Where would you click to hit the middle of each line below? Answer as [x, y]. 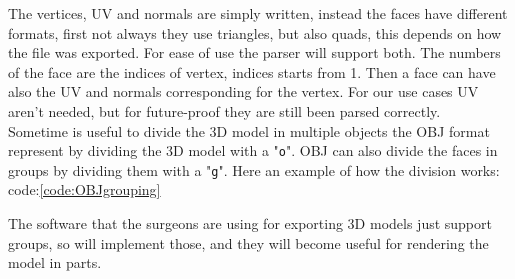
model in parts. [55, 262]
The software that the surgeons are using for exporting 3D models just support [250, 223]
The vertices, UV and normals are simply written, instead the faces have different [258, 13]
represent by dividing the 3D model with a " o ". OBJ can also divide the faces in [253, 150]
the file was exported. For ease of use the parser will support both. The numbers [254, 52]
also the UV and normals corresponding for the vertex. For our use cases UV [243, 91]
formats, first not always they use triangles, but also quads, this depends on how [255, 32]
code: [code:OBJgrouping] [84, 189]
